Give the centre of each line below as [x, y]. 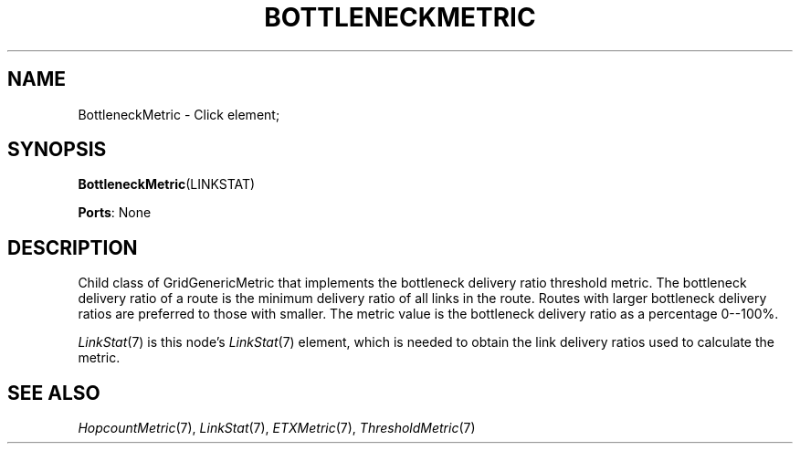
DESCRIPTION [73, 247]
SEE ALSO [54, 393]
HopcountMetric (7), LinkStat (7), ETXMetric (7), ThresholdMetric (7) [277, 428]
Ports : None [115, 213]
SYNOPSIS [57, 150]
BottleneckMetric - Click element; [179, 114]
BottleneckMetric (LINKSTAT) [167, 184]
